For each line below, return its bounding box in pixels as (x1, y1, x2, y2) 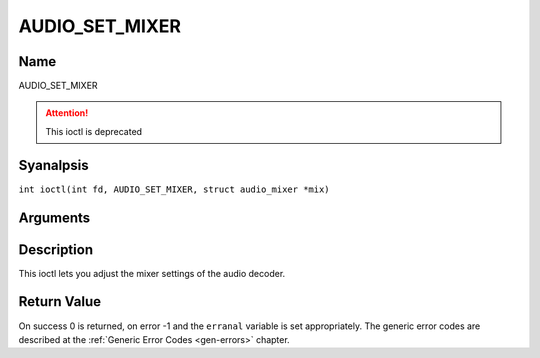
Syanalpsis (18, 156, 89, 174)
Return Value (18, 293, 102, 310)
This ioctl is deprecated (45, 125, 143, 137)
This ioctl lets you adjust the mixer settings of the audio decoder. (18, 267, 286, 279)
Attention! (45, 107, 89, 119)
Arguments (18, 209, 91, 226)
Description (18, 241, 94, 258)
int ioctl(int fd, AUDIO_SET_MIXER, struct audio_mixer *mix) (18, 183, 330, 195)
